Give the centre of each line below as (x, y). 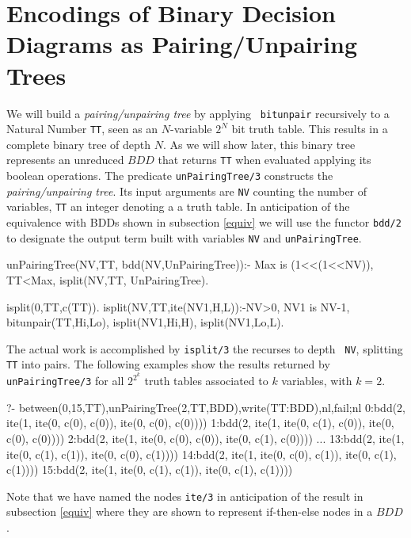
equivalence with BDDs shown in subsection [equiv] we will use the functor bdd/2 (204, 222)
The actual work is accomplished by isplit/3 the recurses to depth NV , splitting (205, 348)
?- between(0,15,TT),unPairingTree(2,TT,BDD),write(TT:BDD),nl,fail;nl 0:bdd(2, (206, 407)
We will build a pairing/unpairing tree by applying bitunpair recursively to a (198, 113)
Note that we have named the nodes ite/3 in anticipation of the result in (185, 496)
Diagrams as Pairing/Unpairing (182, 44)
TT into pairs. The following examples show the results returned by (168, 364)
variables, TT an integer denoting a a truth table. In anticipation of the (178, 206)
